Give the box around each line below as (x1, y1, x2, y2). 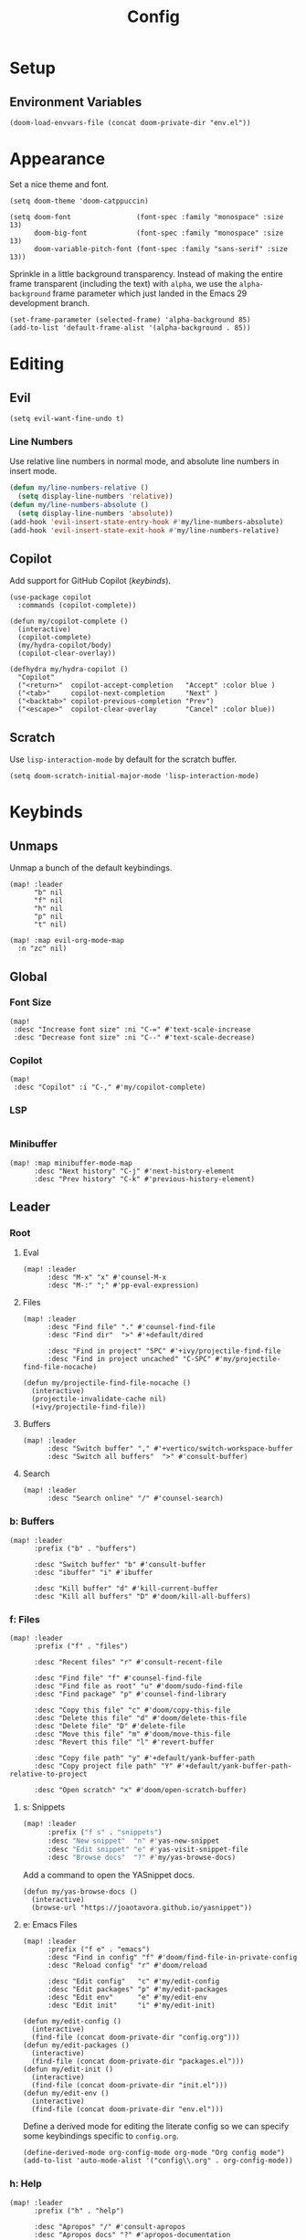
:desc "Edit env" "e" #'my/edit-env (47, 1993, 207, 2002)
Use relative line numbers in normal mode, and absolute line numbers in (9, 456, 280, 467)
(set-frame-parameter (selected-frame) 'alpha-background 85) (9, 315, 251, 324)
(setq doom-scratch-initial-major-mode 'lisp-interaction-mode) (9, 772, 259, 781)
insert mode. (9, 466, 58, 477)
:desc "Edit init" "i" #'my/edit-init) (47, 2001, 216, 2011)
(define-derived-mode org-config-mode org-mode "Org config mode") (22, 2149, 285, 2158)
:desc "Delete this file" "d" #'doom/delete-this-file (33, 1713, 248, 1723)
